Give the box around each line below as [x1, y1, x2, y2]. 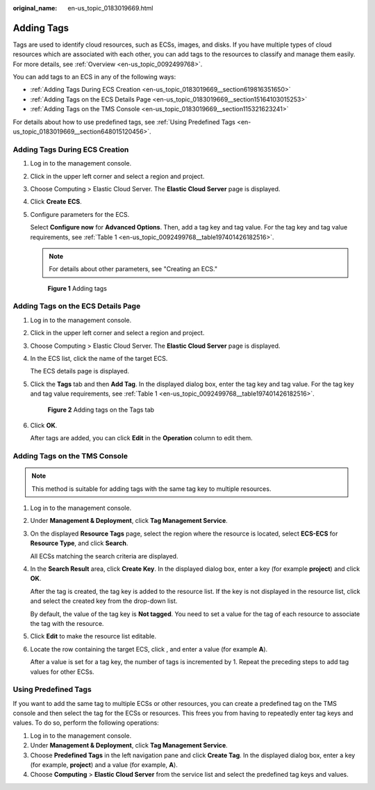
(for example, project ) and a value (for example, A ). [30, 761, 178, 769]
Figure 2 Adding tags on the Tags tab [47, 405, 155, 414]
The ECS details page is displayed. [30, 367, 130, 376]
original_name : [12, 4, 58, 12]
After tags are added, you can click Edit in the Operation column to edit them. [30, 434, 253, 442]
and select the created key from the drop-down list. [30, 597, 178, 605]
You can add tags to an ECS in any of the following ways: [12, 73, 176, 81]
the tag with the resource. [30, 619, 104, 627]
